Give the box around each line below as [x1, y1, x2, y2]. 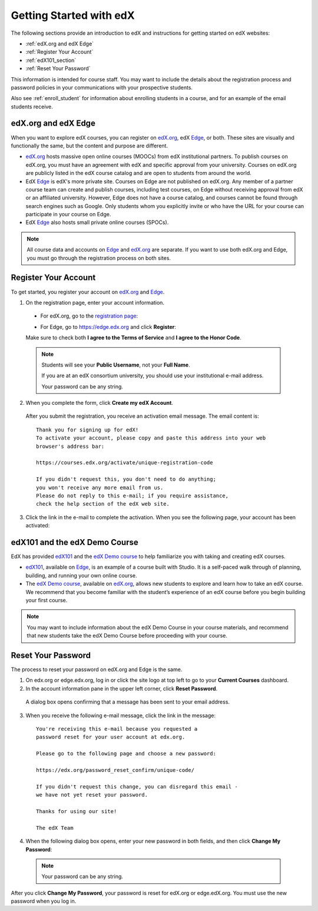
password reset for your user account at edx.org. [36, 734, 185, 741]
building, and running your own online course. [25, 572, 137, 579]
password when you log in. [11, 897, 77, 905]
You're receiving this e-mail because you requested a [36, 725, 198, 732]
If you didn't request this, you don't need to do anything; [36, 476, 216, 483]
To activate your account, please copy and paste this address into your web [36, 435, 266, 441]
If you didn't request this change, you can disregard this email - [36, 783, 238, 790]
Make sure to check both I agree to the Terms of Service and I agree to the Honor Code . [25, 334, 241, 341]
